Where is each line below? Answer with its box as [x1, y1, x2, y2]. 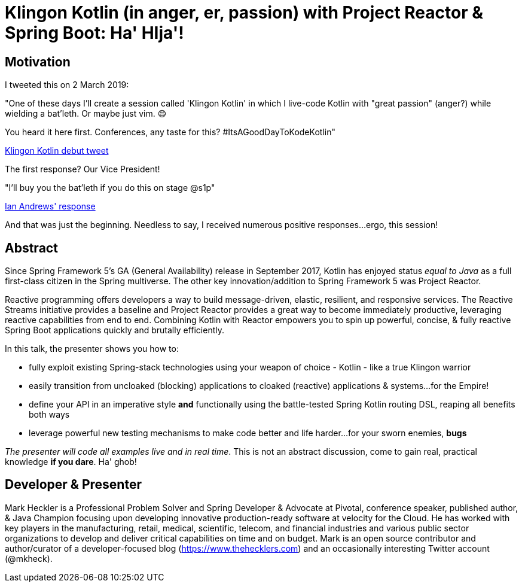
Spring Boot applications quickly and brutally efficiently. [5, 325, 224, 336]
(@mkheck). [5, 553, 53, 564]
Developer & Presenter [5, 477, 142, 492]
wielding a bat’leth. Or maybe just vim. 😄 [5, 108, 167, 119]
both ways [29, 409, 70, 420]
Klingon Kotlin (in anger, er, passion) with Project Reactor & [5, 2, 484, 23]
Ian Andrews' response [5, 201, 96, 212]
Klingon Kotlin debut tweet [5, 145, 109, 156]
